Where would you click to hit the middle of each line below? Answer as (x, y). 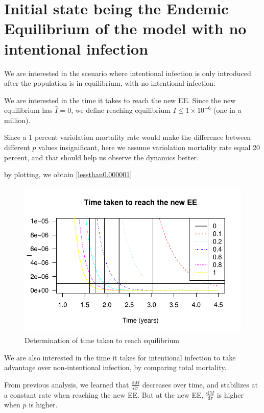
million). (17, 120)
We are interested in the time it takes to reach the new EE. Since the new (120, 100)
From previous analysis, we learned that (67, 384)
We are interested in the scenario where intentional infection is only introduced (128, 73)
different (17, 147)
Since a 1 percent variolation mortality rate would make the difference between (128, 137)
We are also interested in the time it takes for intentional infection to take (120, 357)
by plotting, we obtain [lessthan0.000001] (68, 174)
